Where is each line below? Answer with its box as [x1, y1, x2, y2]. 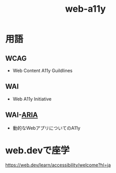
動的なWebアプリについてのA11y [12, 125, 80, 131]
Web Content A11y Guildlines [12, 67, 73, 73]
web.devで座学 [5, 144, 70, 156]
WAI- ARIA [5, 111, 38, 119]
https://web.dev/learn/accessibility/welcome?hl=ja [5, 162, 111, 168]
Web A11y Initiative [12, 95, 52, 102]
